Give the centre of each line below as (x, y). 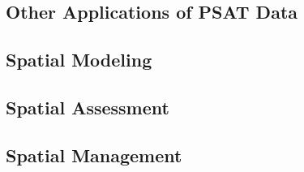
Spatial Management (94, 155)
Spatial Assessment (88, 107)
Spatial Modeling (79, 60)
